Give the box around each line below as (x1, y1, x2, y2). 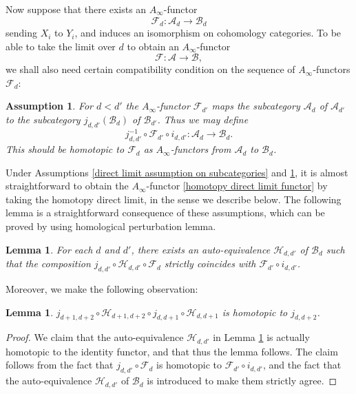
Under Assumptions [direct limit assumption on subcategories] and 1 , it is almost (6, 165, 348, 179)
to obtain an (127, 39, 179, 53)
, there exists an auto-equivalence (131, 242, 271, 256)
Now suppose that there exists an (6, 2, 147, 16)
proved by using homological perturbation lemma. (6, 219, 216, 234)
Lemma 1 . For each (6, 242, 93, 256)
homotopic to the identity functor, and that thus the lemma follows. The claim (6, 344, 338, 358)
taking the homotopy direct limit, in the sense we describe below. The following (6, 191, 342, 206)
